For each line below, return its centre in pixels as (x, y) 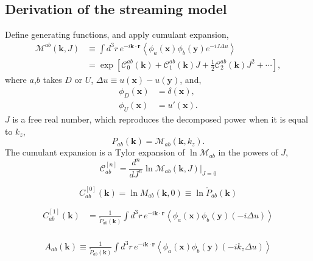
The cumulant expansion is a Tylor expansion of (95, 152)
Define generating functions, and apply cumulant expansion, (117, 34)
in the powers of (248, 152)
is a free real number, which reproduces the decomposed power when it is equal (160, 119)
